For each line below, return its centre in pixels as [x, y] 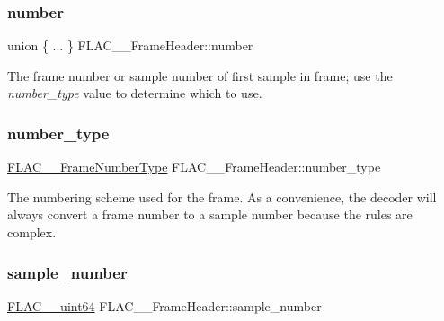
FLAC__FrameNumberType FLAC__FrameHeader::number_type [194, 167]
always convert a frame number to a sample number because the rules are [210, 214]
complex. [32, 232]
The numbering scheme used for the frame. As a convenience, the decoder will [222, 196]
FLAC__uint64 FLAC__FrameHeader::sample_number [164, 305]
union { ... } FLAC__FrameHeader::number [130, 45]
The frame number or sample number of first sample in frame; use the [200, 75]
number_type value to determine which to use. [135, 93]
